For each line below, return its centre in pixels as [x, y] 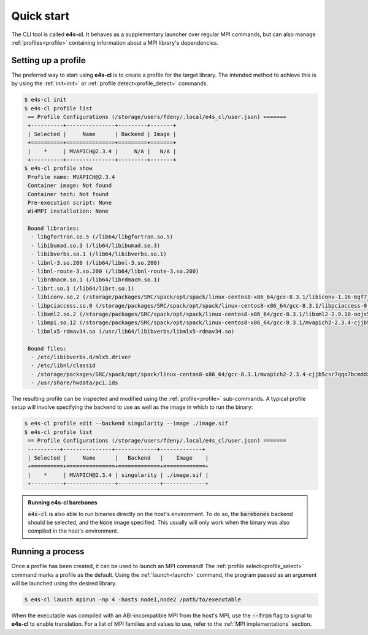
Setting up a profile [48, 60]
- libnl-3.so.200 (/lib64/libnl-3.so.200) [96, 263]
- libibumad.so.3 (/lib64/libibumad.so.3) [96, 245]
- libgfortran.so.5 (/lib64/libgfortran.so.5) [102, 237]
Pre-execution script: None [70, 203]
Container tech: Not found [68, 194]
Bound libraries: [54, 229]
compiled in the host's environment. [73, 531]
